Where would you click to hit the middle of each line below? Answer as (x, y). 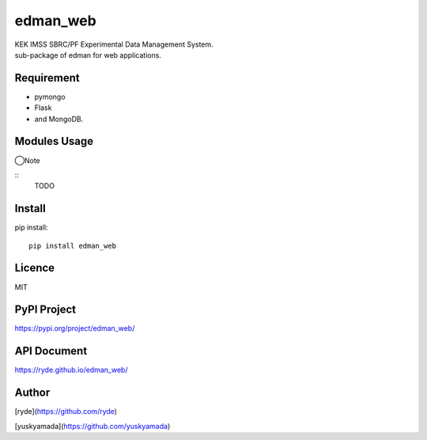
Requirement (47, 78)
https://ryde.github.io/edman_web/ (71, 370)
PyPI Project (45, 310)
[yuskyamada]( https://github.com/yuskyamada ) (93, 426)
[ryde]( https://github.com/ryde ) (66, 412)
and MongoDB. (59, 119)
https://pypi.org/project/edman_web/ (75, 328)
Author (32, 393)
